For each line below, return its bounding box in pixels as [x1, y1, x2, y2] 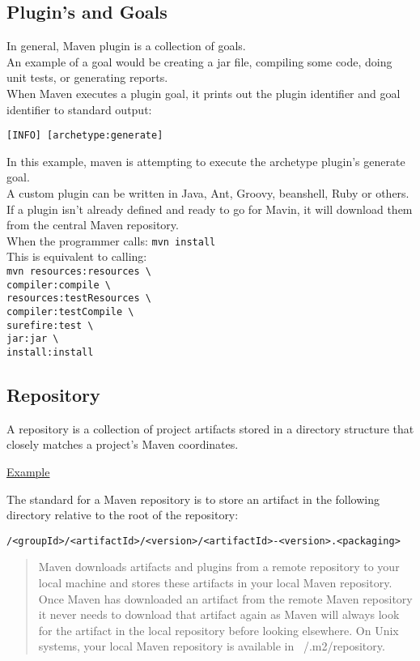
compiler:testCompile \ [6, 306, 134, 318]
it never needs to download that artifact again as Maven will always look [38, 606, 400, 623]
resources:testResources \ [6, 292, 151, 305]
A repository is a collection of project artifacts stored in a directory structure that [6, 420, 414, 437]
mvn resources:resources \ [6, 266, 151, 278]
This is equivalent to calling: [6, 248, 147, 265]
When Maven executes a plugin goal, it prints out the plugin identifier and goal [6, 84, 401, 101]
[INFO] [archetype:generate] [6, 130, 163, 142]
